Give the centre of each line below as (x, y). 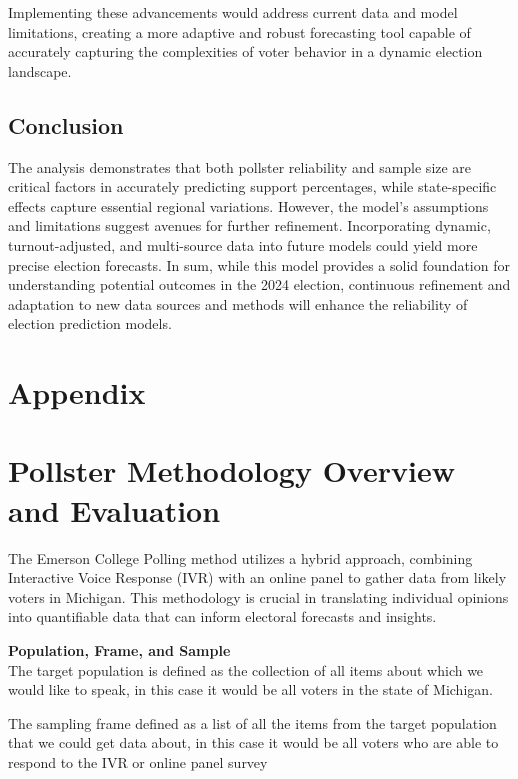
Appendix (77, 392)
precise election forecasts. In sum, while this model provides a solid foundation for (259, 264)
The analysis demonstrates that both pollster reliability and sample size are (240, 166)
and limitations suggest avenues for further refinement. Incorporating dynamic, (249, 225)
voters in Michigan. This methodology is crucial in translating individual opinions (258, 596)
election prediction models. (90, 323)
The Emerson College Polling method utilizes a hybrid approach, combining (240, 557)
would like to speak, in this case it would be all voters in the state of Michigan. (250, 689)
